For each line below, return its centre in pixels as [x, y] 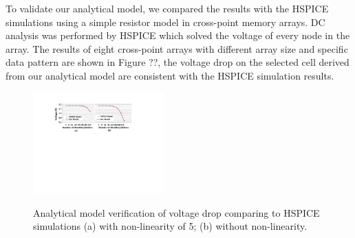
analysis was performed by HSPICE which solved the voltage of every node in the [178, 35]
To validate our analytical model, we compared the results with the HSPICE [167, 8]
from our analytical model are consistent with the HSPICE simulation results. [170, 75]
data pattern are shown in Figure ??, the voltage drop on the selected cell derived [177, 62]
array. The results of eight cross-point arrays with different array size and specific [177, 48]
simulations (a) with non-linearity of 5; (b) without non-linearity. [170, 226]
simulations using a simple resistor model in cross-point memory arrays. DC [165, 22]
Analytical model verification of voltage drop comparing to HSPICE [176, 212]
